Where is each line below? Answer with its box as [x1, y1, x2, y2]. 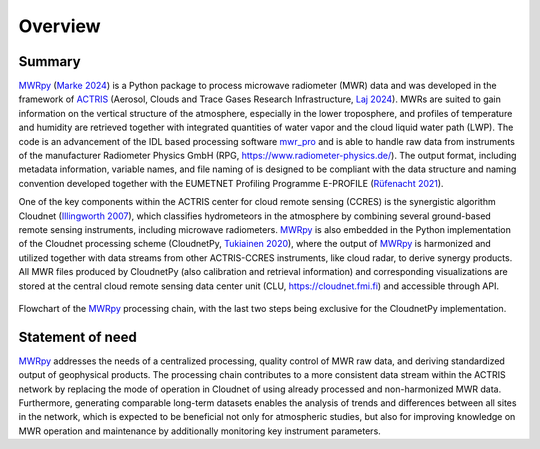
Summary [18, 53, 81, 70]
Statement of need [18, 328, 137, 345]
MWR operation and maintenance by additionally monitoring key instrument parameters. [18, 425, 382, 437]
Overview [18, 15, 101, 37]
